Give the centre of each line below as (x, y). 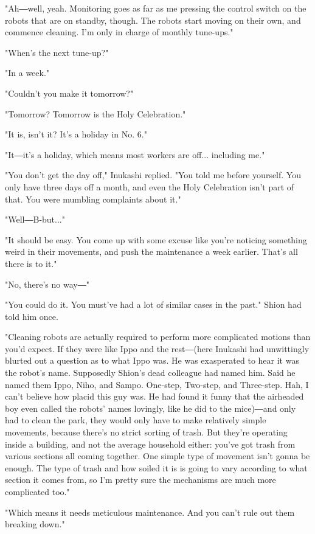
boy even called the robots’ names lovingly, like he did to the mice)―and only (151, 408)
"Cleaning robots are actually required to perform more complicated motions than (158, 337)
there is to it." (31, 263)
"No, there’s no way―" (47, 284)
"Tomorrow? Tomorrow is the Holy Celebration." (95, 113)
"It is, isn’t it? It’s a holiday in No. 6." (76, 134)
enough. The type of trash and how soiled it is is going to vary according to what (156, 467)
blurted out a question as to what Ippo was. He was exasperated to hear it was (152, 360)
